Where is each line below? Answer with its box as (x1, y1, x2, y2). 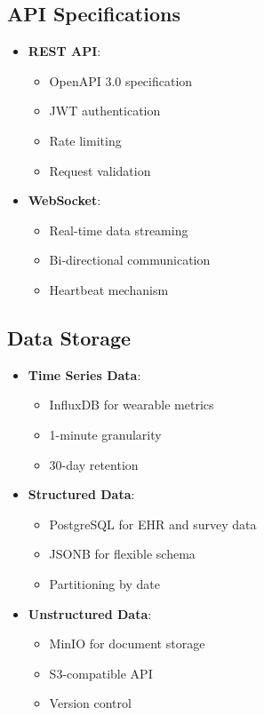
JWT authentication (49, 101, 161, 120)
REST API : (28, 42, 101, 60)
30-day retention (49, 455, 139, 473)
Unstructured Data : (28, 604, 152, 623)
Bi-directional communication (49, 250, 211, 269)
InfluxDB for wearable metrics (49, 395, 214, 414)
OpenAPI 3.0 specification (49, 71, 193, 90)
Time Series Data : (28, 365, 141, 384)
